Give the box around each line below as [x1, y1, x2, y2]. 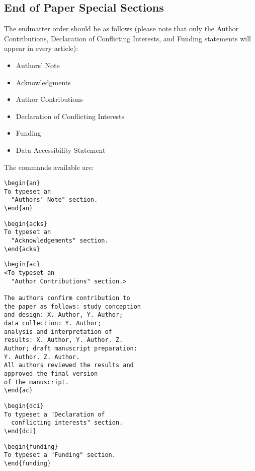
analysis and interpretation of [4, 328, 112, 335]
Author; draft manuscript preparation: [4, 344, 137, 352]
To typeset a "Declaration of [4, 410, 105, 418]
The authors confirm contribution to [4, 295, 130, 302]
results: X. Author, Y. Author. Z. [4, 336, 123, 344]
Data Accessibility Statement [16, 144, 106, 155]
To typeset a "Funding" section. [4, 451, 116, 459]
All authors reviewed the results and [4, 362, 134, 369]
